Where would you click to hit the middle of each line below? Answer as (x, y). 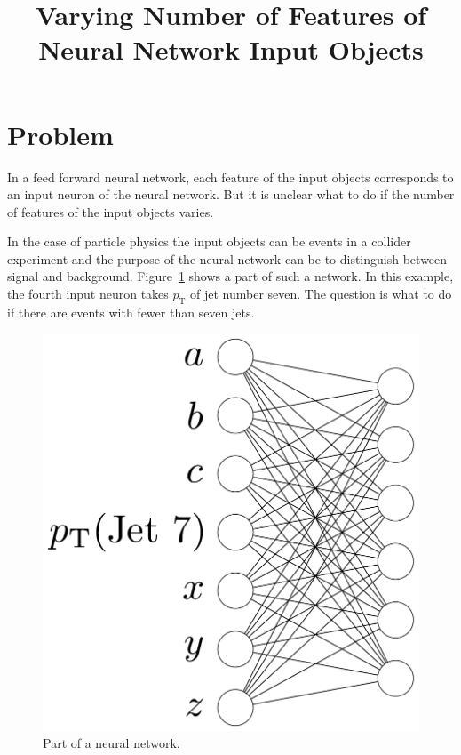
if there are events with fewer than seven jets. (131, 312)
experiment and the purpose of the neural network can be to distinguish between (227, 258)
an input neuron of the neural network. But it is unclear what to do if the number (231, 194)
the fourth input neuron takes (88, 294)
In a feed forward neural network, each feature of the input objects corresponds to (230, 177)
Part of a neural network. (111, 743)
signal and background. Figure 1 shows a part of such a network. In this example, (230, 276)
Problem (60, 134)
